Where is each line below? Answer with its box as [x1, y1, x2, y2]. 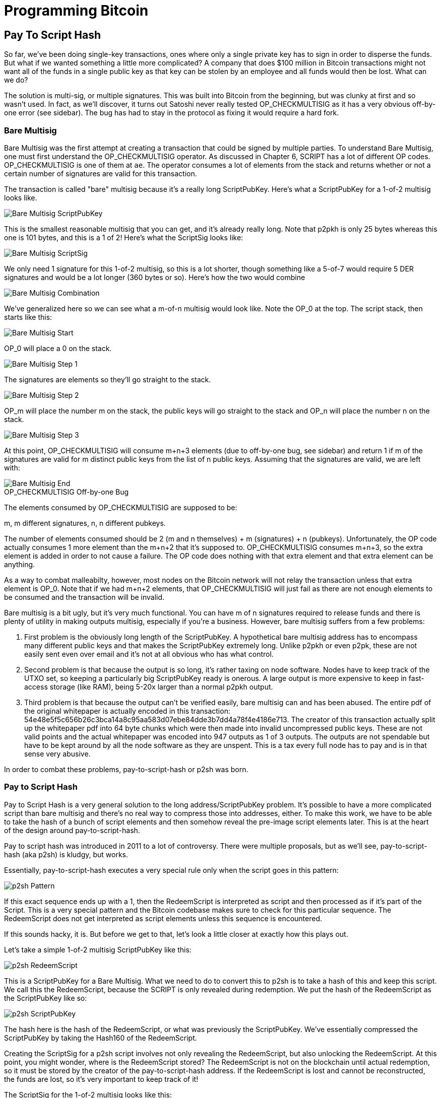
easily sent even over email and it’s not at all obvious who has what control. [24, 649, 274, 658]
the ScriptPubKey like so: [4, 993, 87, 1002]
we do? [4, 76, 28, 85]
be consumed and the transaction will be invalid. [4, 592, 165, 601]
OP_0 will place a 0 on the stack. [4, 344, 112, 353]
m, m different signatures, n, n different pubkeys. [4, 518, 166, 527]
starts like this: [4, 312, 52, 321]
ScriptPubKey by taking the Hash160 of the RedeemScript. [4, 1033, 197, 1042]
